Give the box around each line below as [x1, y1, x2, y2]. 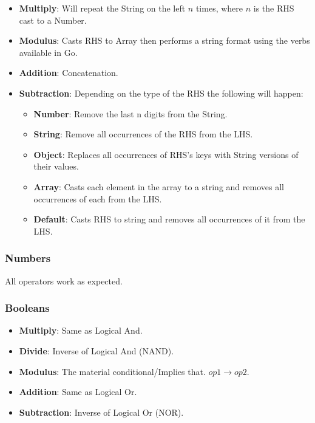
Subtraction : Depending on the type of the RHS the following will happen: [19, 86, 303, 99]
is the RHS [253, 2, 294, 14]
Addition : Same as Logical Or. [19, 385, 137, 398]
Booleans [5, 300, 50, 315]
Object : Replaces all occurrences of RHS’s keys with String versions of [33, 148, 299, 160]
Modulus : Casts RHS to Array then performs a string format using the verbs [19, 34, 310, 47]
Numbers [5, 250, 51, 266]
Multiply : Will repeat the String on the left [19, 2, 186, 14]
